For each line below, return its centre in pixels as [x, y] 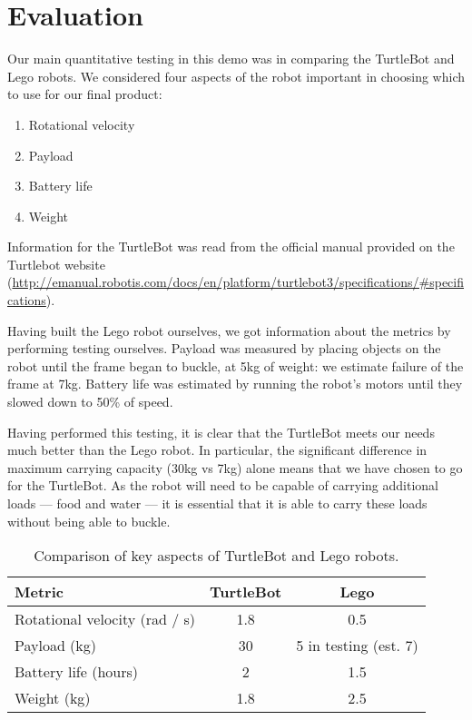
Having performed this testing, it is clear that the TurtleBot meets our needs [221, 432]
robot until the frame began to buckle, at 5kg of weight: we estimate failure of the [236, 365]
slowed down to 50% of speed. [90, 402]
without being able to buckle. [89, 521]
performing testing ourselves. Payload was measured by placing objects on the [224, 348]
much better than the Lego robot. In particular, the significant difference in [217, 450]
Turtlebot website [56, 264]
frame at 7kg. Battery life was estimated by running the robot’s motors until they [235, 384]
